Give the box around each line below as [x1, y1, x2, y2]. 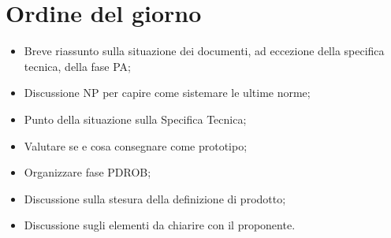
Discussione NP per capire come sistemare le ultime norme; [24, 84, 311, 101]
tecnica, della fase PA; [24, 58, 132, 74]
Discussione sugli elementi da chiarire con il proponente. [24, 217, 296, 233]
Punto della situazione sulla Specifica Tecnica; [24, 110, 247, 127]
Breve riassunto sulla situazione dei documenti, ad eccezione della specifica [24, 43, 385, 59]
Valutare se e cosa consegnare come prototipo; [24, 137, 248, 154]
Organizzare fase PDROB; [24, 164, 151, 180]
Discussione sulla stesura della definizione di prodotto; [24, 190, 286, 206]
